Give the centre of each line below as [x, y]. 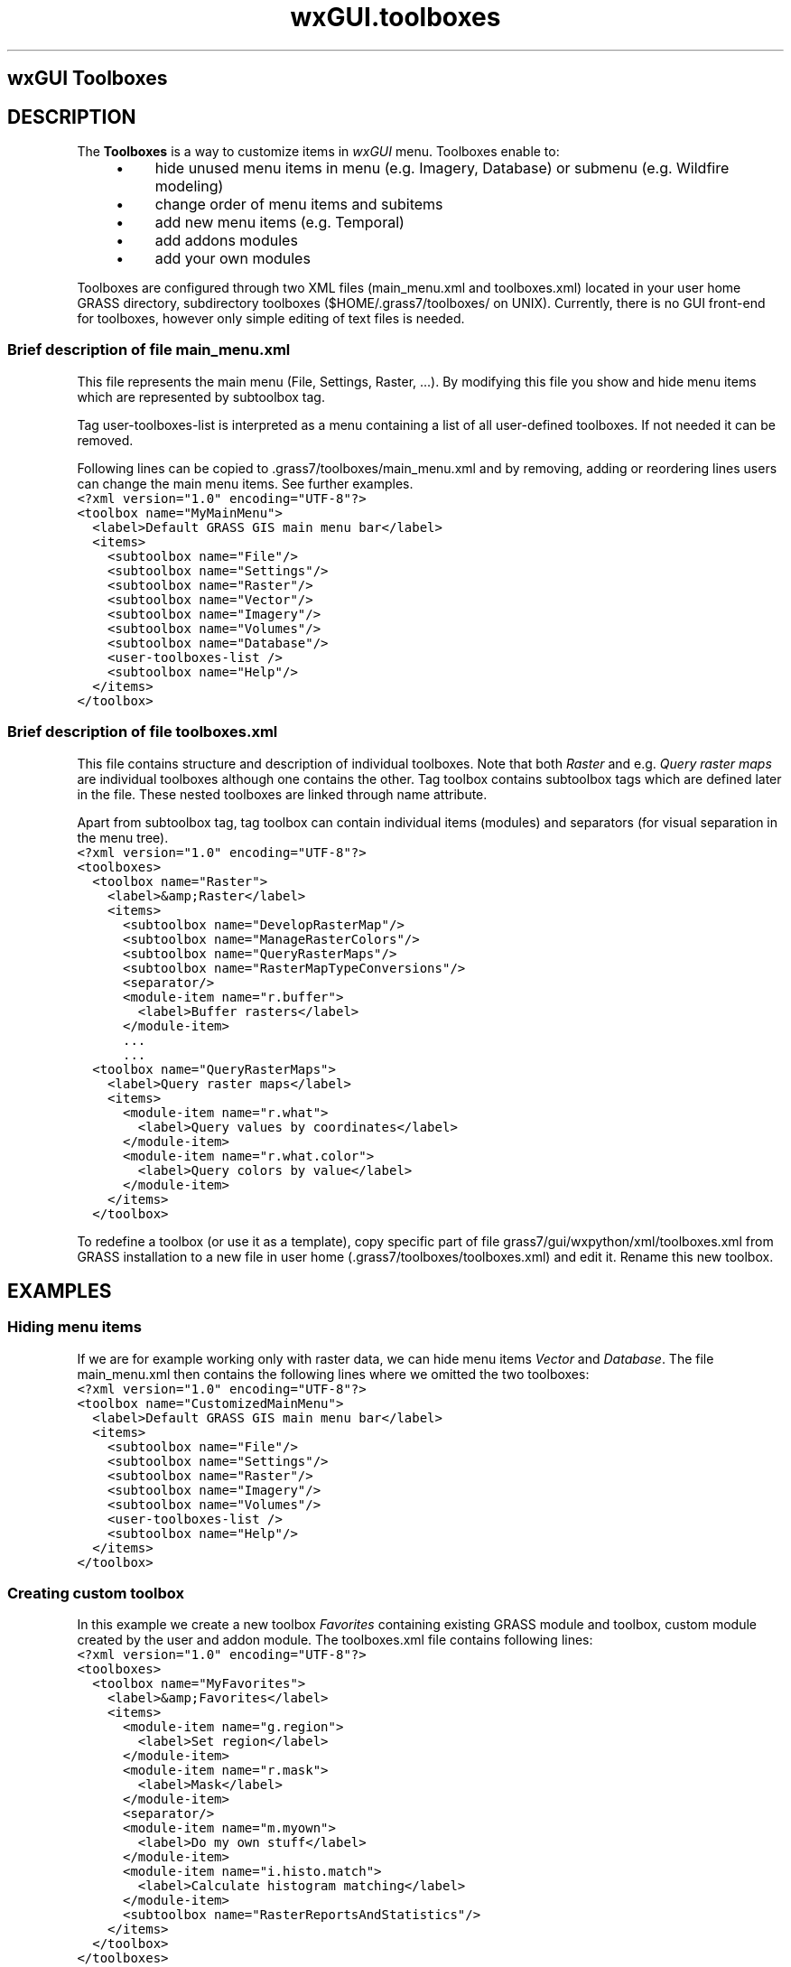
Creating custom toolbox [96, 1594]
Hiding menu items [74, 1327]
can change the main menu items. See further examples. [245, 483]
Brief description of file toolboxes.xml [143, 732]
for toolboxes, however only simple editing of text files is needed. [271, 319]
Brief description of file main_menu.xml [149, 350]
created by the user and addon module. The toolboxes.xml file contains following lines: [335, 1640]
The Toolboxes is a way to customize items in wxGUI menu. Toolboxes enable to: [318, 152]
